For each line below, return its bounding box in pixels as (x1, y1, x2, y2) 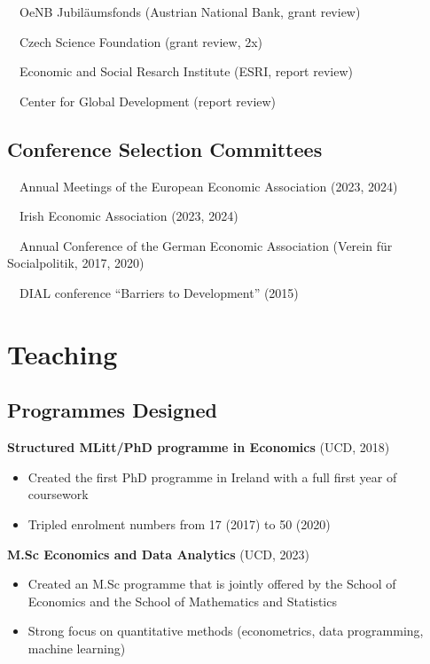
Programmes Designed (7, 396, 217, 424)
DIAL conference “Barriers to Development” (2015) (19, 283, 299, 301)
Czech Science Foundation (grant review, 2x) (19, 32, 263, 51)
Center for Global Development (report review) (19, 91, 277, 110)
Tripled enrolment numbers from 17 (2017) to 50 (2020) (27, 514, 331, 533)
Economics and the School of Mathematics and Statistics (27, 591, 337, 610)
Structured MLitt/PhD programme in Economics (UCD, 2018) (7, 438, 390, 457)
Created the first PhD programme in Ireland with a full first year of (27, 467, 397, 486)
